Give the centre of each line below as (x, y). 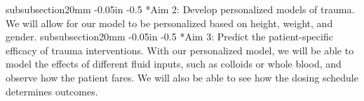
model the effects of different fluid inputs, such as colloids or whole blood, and (174, 64)
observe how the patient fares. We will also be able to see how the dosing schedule (182, 77)
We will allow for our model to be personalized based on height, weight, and (169, 23)
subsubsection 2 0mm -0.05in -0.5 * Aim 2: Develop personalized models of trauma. (180, 9)
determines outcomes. (52, 91)
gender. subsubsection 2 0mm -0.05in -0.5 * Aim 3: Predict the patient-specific (169, 37)
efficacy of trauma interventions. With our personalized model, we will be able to (180, 50)
